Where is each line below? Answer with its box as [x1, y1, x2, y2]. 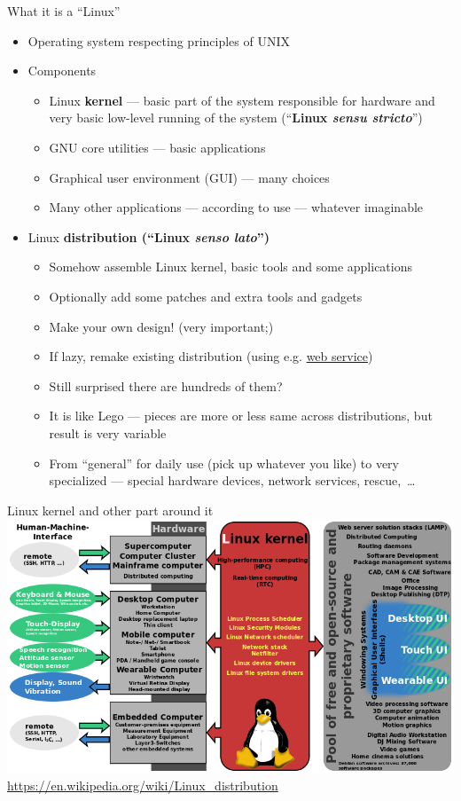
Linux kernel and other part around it [7, 500, 214, 519]
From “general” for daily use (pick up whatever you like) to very [49, 453, 400, 472]
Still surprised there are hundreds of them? [49, 376, 283, 395]
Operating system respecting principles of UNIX [27, 31, 290, 50]
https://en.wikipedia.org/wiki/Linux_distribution [7, 776, 278, 795]
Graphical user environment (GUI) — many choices [49, 168, 330, 186]
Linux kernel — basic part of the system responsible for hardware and [49, 90, 435, 109]
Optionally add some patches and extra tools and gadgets [49, 287, 363, 305]
